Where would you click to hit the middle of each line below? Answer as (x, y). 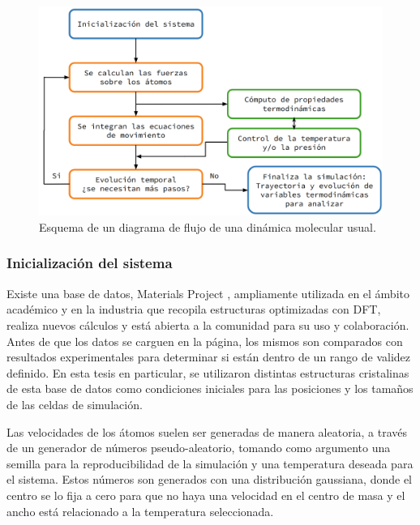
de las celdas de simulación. (75, 404)
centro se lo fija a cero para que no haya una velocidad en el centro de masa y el (206, 495)
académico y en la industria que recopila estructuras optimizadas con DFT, (194, 309)
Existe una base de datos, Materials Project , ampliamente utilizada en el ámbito (208, 293)
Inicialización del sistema (90, 263)
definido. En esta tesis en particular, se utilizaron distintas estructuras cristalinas (208, 372)
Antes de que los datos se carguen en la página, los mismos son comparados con (205, 341)
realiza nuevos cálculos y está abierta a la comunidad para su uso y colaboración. (208, 324)
